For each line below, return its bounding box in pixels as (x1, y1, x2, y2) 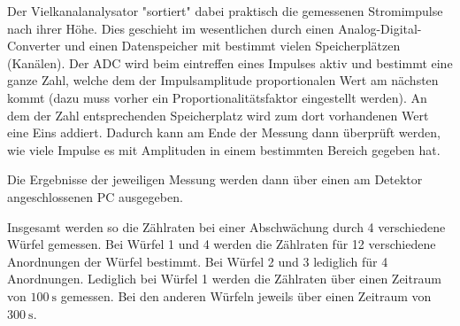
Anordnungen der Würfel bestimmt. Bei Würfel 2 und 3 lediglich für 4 (7, 252, 388, 270)
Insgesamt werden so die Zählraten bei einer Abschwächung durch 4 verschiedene (7, 217, 446, 236)
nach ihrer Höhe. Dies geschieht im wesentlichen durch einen (7, 19, 334, 37)
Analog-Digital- (338, 19, 422, 37)
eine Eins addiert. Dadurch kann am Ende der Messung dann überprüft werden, (7, 123, 441, 142)
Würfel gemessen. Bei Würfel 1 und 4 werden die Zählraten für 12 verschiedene (7, 235, 436, 253)
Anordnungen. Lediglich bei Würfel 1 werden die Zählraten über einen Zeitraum (7, 269, 441, 288)
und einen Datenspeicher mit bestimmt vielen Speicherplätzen (65, 36, 401, 55)
